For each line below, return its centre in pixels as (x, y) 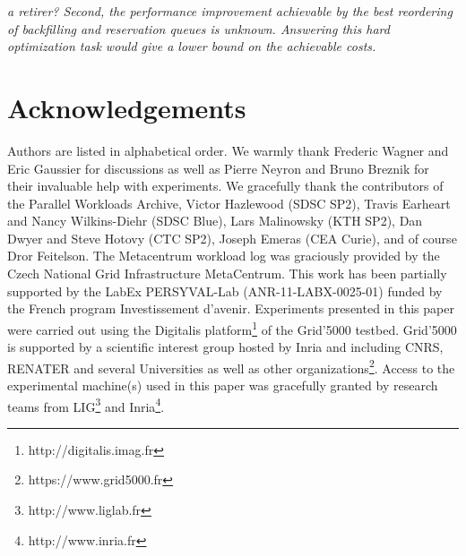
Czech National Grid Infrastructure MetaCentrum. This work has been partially (227, 274)
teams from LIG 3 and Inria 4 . (86, 405)
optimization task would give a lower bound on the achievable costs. (192, 46)
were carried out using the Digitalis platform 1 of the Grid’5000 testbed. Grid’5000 (232, 328)
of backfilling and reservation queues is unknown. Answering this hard (198, 28)
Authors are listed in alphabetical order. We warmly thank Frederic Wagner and (228, 150)
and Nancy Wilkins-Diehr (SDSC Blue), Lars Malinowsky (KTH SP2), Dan (215, 221)
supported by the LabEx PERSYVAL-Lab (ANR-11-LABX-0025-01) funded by (225, 291)
